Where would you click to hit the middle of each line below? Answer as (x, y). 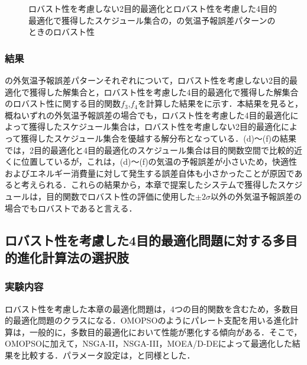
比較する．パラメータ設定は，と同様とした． (108, 355)
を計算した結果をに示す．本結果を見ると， (220, 103)
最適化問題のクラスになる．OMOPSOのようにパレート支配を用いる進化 (151, 320)
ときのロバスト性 (62, 32)
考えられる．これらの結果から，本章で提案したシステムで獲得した (149, 185)
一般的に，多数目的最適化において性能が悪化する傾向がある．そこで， (166, 332)
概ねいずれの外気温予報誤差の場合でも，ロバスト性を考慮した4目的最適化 (148, 115)
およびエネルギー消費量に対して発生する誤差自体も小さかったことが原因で (150, 173)
